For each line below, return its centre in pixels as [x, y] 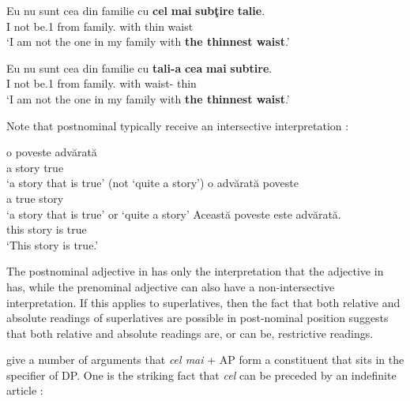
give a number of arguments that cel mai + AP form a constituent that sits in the [205, 360]
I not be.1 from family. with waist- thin [102, 83]
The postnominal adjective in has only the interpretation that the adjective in [195, 271]
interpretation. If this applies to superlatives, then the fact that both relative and [203, 302]
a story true [35, 167]
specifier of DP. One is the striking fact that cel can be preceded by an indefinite [201, 375]
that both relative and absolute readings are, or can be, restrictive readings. [190, 333]
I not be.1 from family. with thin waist [100, 26]
